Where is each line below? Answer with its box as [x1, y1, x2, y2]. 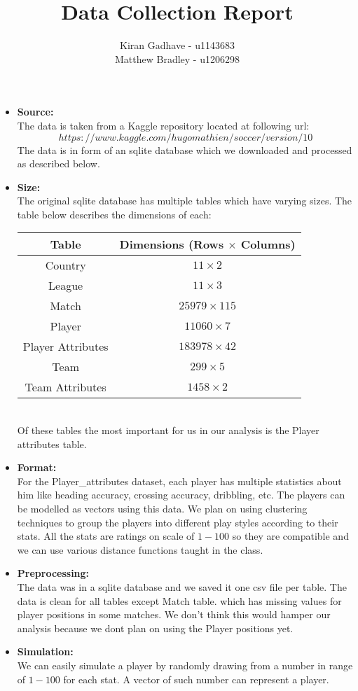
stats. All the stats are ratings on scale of [17, 529, 195, 543]
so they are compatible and [232, 529, 349, 543]
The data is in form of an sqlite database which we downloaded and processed [17, 142, 352, 157]
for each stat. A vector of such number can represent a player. [63, 671, 329, 686]
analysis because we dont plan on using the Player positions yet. [17, 620, 294, 635]
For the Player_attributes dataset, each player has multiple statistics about [17, 473, 342, 488]
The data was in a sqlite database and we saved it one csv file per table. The [17, 580, 347, 594]
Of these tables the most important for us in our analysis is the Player [17, 423, 319, 438]
